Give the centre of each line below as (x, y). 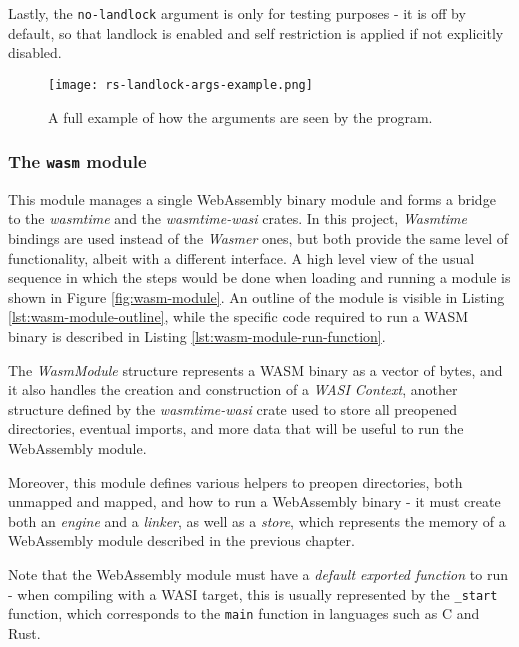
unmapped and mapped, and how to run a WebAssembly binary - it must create (254, 501)
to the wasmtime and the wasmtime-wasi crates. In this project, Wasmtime (237, 218)
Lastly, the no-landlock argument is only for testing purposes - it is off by (237, 13)
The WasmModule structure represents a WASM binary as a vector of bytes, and (255, 369)
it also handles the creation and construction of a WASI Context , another (233, 389)
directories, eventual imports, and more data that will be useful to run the (236, 428)
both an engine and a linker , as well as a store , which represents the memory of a (257, 520)
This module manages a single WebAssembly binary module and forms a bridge (252, 198)
